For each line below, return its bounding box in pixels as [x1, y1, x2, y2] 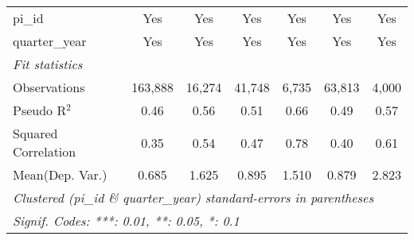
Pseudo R [13, 101, 67, 119]
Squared [13, 124, 58, 142]
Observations [13, 78, 85, 96]
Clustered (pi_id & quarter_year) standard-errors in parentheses [13, 188, 374, 207]
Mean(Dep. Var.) [13, 165, 107, 184]
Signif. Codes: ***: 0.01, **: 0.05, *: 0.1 [13, 211, 240, 230]
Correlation [13, 142, 76, 161]
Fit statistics [13, 55, 83, 73]
